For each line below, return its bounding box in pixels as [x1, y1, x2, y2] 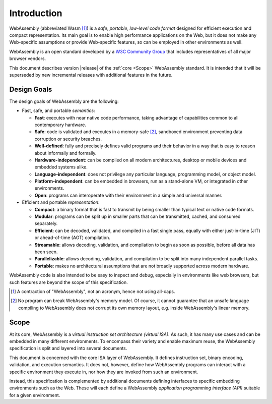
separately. [34, 220, 58, 226]
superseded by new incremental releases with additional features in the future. [9, 72, 173, 78]
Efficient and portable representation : [22, 199, 100, 205]
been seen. [34, 249, 58, 255]
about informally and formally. [34, 150, 97, 156]
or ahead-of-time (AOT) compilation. [34, 235, 111, 241]
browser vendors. [9, 55, 46, 62]
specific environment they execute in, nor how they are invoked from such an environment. [9, 369, 198, 375]
